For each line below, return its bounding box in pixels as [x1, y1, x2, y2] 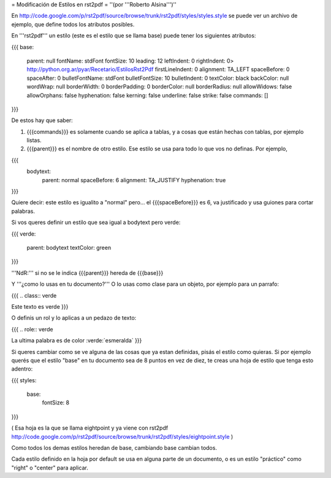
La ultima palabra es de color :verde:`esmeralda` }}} [11, 337, 142, 344]
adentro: [11, 365, 33, 372]
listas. [26, 137, 42, 144]
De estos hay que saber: [11, 117, 73, 124]
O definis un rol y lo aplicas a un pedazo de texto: [11, 314, 137, 322]
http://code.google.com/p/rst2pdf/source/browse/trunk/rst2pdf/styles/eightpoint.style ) [11, 433, 234, 440]
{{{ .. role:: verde [11, 325, 53, 333]
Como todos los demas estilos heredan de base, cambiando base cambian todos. [11, 444, 218, 452]
